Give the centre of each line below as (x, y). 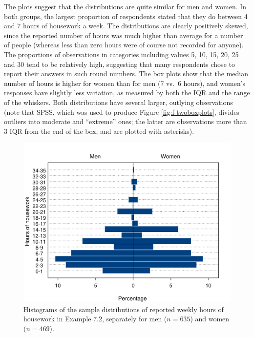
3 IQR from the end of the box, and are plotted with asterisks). (99, 131)
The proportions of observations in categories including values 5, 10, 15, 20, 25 (121, 54)
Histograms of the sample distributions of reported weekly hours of (124, 309)
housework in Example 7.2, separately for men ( (95, 319)
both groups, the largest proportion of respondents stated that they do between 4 (126, 16)
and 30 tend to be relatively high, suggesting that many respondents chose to (119, 64)
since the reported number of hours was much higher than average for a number (124, 35)
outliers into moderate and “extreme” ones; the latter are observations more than (126, 121)
